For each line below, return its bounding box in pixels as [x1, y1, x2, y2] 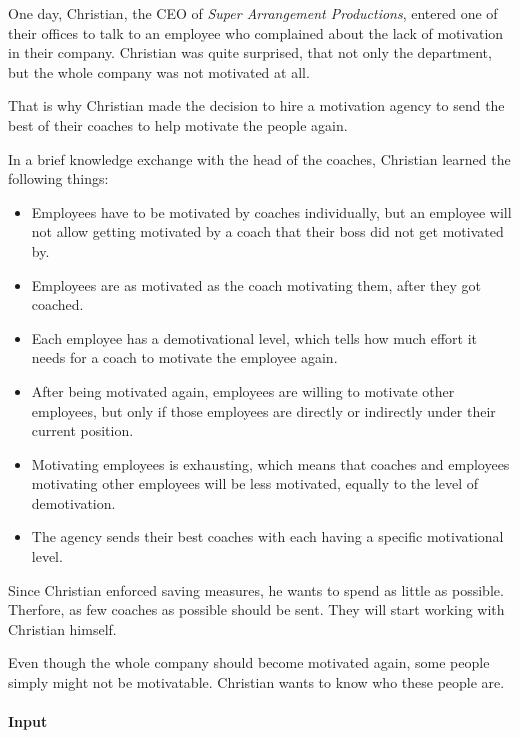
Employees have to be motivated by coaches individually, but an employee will [31, 201, 512, 222]
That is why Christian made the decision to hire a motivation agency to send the [8, 95, 505, 116]
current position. [31, 420, 134, 441]
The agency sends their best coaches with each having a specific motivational [31, 526, 504, 547]
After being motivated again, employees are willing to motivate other [31, 380, 455, 401]
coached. [31, 294, 84, 315]
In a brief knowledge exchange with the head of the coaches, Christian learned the [8, 148, 511, 169]
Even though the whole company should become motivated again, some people [8, 652, 490, 673]
